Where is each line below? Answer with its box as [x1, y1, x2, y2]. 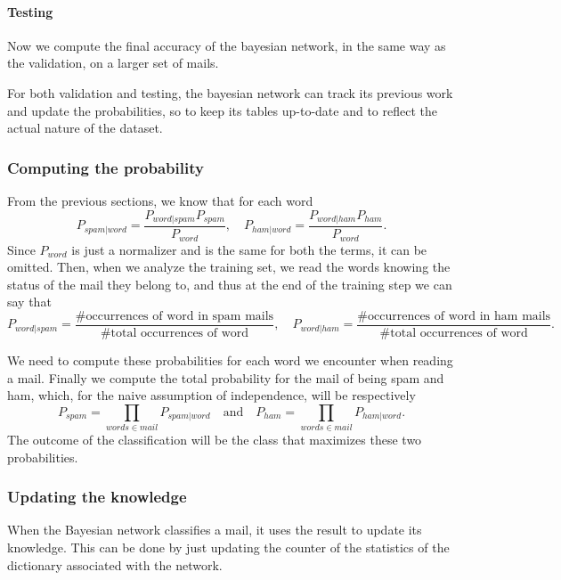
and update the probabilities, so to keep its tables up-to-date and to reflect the [7, 101, 437, 119]
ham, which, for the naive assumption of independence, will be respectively [7, 386, 416, 404]
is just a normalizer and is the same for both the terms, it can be [71, 240, 427, 258]
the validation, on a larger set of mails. [7, 53, 219, 72]
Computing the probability [7, 156, 204, 178]
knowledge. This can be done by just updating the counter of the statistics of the [7, 538, 450, 557]
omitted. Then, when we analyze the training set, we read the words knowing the [7, 257, 451, 276]
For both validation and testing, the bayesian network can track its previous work [7, 83, 453, 102]
